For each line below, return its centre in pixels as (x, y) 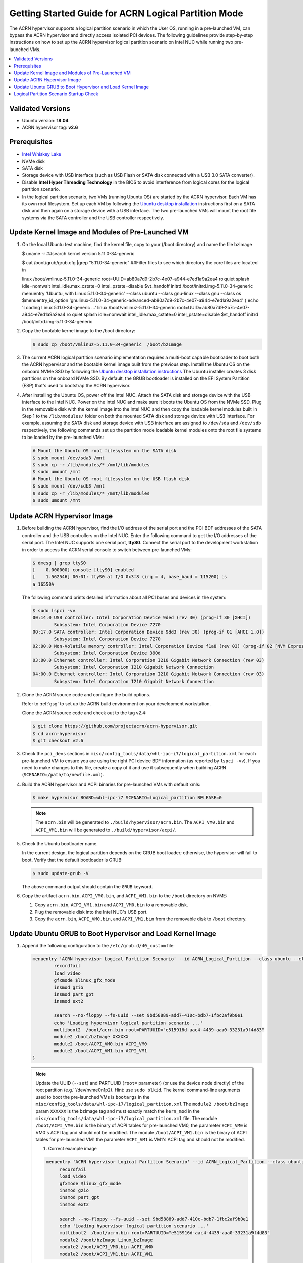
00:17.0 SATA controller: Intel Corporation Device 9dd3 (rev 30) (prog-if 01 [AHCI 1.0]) (148, 632)
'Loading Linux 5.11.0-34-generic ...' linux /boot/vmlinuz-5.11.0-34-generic (99, 307)
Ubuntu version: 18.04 (45, 120)
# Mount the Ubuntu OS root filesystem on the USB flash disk (111, 479)
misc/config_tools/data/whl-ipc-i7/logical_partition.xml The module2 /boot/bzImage (142, 1104)
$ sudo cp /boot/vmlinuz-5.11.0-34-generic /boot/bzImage (107, 344)
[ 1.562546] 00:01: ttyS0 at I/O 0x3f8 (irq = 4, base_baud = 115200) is (130, 577)
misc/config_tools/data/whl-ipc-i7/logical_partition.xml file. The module (126, 1118)
